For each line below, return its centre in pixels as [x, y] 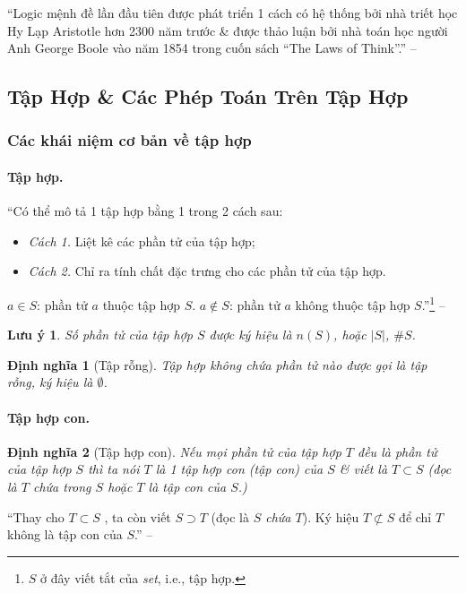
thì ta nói [114, 469]
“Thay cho [36, 516]
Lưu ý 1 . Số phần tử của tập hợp [100, 335]
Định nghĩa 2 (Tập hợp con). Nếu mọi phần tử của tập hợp [174, 451]
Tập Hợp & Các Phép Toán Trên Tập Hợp [208, 96]
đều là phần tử [397, 451]
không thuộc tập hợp [353, 304]
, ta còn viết [138, 516]
